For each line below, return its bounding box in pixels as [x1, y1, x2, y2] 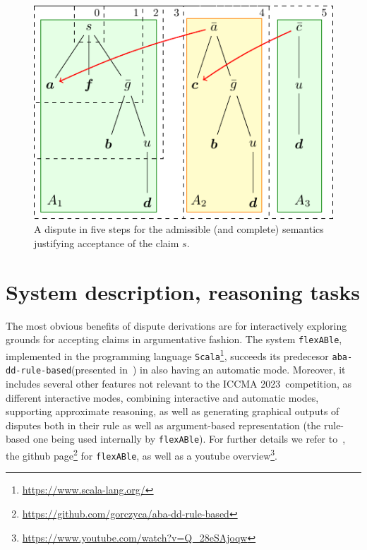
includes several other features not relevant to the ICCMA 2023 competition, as [6, 376, 352, 390]
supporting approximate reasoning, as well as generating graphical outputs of [6, 404, 339, 419]
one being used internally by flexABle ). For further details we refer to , [32, 431, 346, 446]
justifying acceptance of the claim [34, 236, 179, 251]
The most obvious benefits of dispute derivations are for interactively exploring [6, 318, 347, 333]
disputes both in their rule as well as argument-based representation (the [6, 417, 321, 432]
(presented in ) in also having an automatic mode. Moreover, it [71, 362, 346, 377]
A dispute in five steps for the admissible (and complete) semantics [34, 222, 324, 237]
